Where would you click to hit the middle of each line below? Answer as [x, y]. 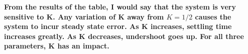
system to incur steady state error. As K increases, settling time [118, 26]
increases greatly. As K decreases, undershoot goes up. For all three [124, 36]
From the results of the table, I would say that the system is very [120, 6]
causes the [213, 16]
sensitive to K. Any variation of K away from [84, 16]
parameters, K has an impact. [57, 46]
